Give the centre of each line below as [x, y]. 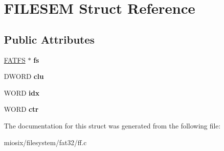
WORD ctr [21, 109]
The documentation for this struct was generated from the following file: [112, 125]
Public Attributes [49, 39]
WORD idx [22, 92]
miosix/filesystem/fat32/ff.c [45, 142]
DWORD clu [24, 76]
